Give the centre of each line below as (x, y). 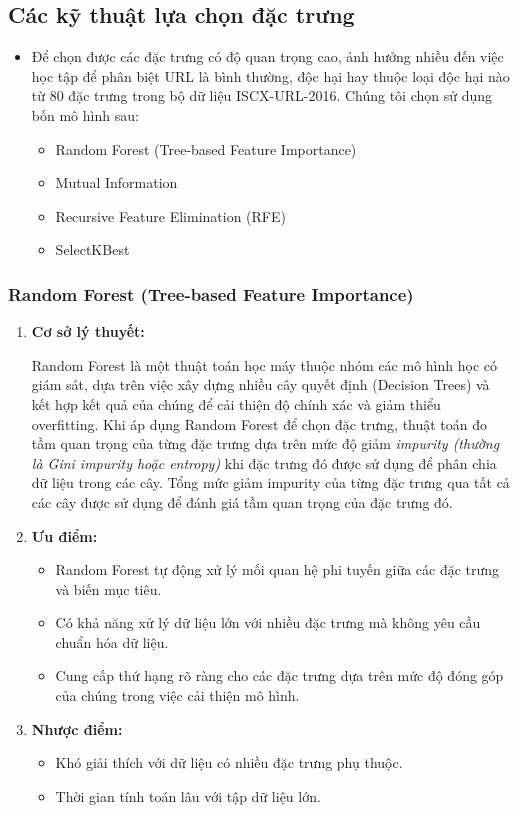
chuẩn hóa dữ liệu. (112, 641)
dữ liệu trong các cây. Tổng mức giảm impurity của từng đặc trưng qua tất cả (270, 482)
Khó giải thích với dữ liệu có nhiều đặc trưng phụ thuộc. (229, 762)
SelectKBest (92, 249)
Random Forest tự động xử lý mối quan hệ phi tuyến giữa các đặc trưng (277, 569)
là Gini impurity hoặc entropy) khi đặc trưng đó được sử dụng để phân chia (264, 462)
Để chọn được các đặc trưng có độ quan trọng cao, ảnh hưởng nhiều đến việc (267, 56)
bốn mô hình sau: (85, 114)
